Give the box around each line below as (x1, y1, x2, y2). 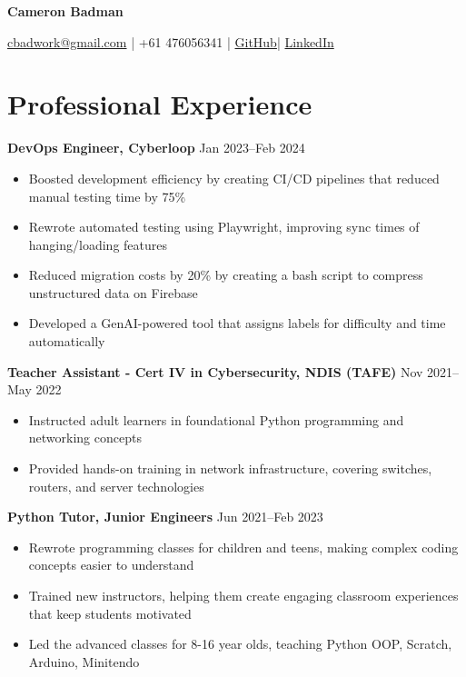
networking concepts (28, 428, 142, 447)
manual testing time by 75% (28, 186, 186, 205)
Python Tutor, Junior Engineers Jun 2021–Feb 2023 (7, 507, 323, 526)
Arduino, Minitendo (28, 652, 140, 671)
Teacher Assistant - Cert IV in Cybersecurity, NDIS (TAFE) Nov (7, 362, 423, 381)
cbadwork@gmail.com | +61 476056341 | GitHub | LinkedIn (7, 32, 334, 51)
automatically (28, 332, 105, 351)
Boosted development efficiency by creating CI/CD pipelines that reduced (28, 168, 440, 187)
